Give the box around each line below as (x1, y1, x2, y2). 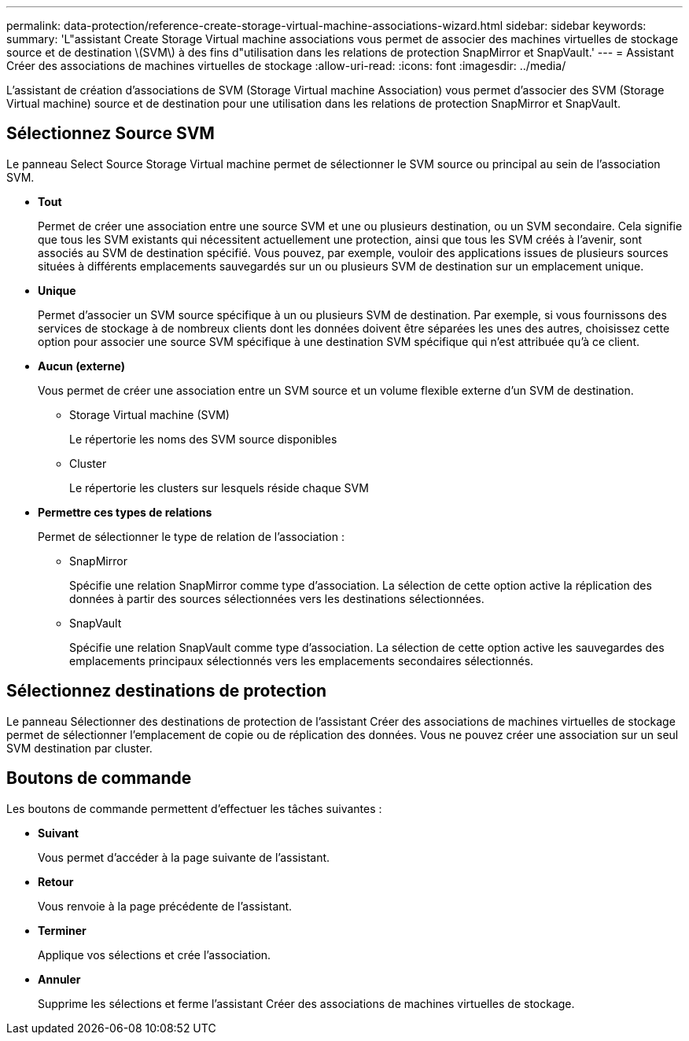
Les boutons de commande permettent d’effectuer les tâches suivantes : (6, 801, 382, 815)
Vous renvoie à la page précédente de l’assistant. (38, 899, 293, 913)
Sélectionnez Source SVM (6, 123, 215, 144)
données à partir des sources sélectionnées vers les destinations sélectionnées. (69, 591, 485, 605)
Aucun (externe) (38, 359, 126, 373)
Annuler (38, 972, 81, 986)
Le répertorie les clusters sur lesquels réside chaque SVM (69, 480, 369, 495)
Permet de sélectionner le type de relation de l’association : (38, 529, 344, 543)
